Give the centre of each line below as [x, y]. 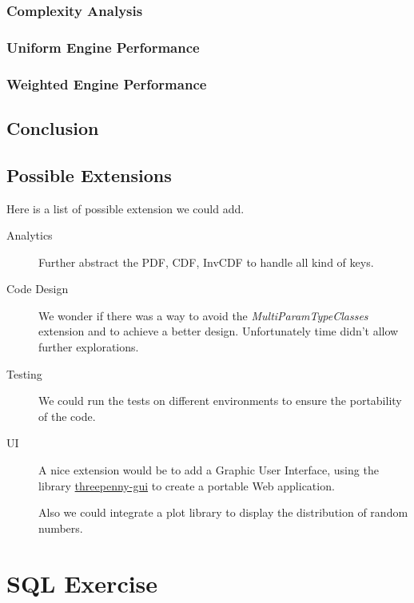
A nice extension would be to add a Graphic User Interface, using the [209, 470]
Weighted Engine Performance [107, 83]
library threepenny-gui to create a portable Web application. [187, 485]
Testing [24, 373]
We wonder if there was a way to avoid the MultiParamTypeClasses [203, 315]
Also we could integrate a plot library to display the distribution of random [223, 512]
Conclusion [53, 127]
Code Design [38, 289]
